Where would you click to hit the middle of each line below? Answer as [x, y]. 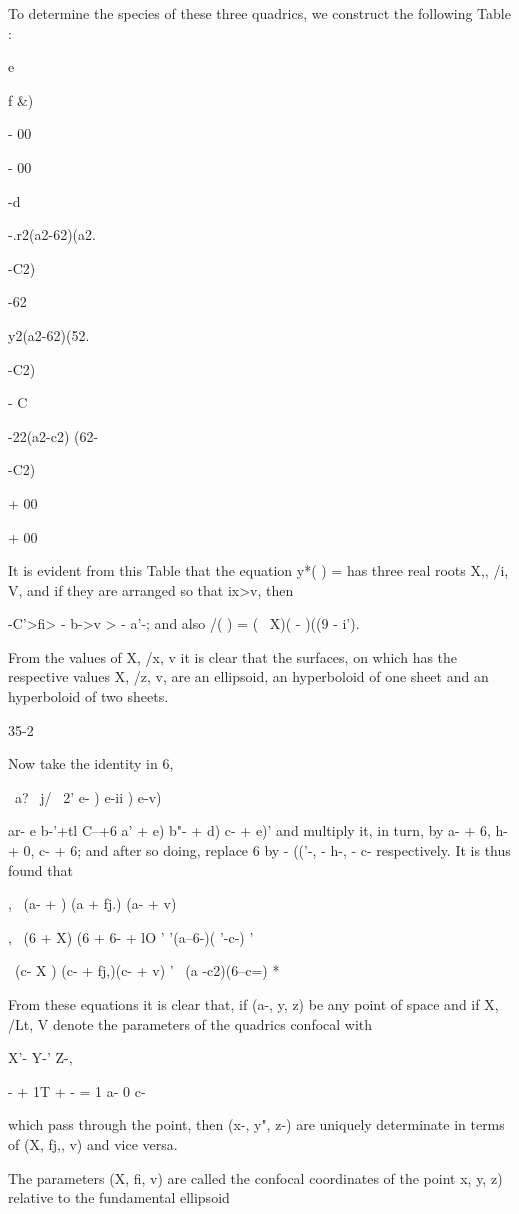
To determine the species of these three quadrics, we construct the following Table [259, 13]
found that [40, 869]
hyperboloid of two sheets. [88, 696]
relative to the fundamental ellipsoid [119, 1197]
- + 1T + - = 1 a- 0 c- [77, 1090]
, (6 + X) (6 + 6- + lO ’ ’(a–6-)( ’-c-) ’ [131, 936]
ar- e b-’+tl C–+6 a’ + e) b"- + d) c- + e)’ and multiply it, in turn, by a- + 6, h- [258, 830]
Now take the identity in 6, [91, 763]
